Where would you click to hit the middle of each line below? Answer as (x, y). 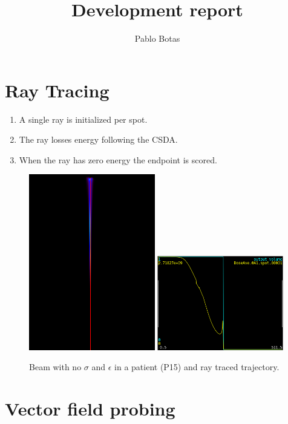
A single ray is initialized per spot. (83, 119)
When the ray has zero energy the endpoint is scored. (118, 159)
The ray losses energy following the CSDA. (98, 139)
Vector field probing (90, 408)
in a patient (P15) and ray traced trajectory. (197, 367)
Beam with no (55, 367)
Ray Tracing (57, 90)
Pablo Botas (157, 38)
